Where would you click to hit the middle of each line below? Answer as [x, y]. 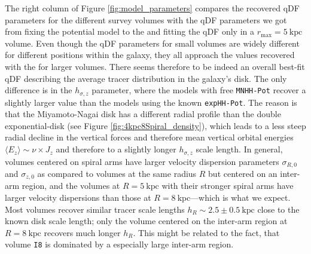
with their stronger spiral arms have [228, 186]
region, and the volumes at [71, 186]
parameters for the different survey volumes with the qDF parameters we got [146, 19]
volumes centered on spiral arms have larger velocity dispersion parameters [142, 161]
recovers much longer [82, 232]
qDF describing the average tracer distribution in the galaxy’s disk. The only [146, 78]
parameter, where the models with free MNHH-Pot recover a [199, 90]
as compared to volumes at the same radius [117, 173]
